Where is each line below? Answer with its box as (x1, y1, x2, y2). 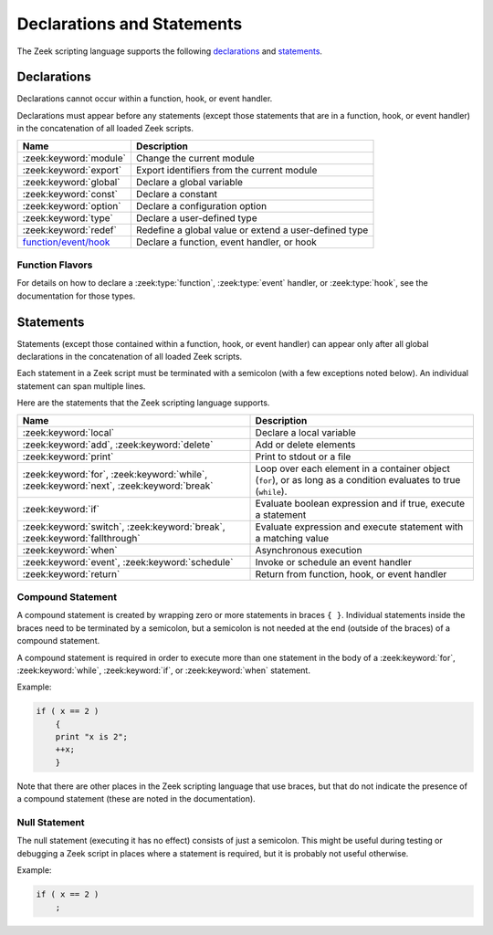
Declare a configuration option (135, 199, 267, 212)
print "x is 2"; (55, 731, 128, 742)
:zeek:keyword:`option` (22, 199, 121, 212)
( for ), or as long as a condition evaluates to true (255, 473, 461, 486)
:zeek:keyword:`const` (22, 187, 119, 200)
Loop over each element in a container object (255, 462, 451, 475)
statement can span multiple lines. (16, 380, 146, 392)
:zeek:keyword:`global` (22, 175, 121, 188)
